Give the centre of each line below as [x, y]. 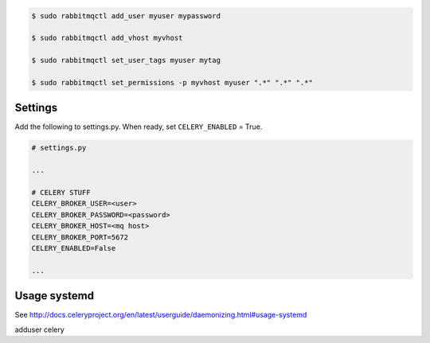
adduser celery [40, 329]
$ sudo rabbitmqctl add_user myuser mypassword [126, 16]
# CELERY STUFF [61, 192]
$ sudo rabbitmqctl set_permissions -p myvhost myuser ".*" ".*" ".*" [172, 82]
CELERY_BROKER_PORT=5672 [80, 237]
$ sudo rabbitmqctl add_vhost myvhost [107, 38]
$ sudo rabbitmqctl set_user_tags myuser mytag [126, 60]
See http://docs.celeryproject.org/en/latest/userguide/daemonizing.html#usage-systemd [161, 315]
